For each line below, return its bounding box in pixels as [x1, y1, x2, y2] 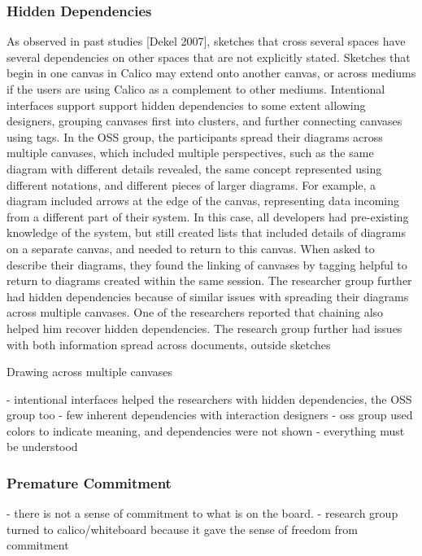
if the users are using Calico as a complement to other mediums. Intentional [7, 81, 385, 97]
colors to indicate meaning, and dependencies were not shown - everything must [7, 422, 405, 439]
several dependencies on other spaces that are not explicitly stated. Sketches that [7, 48, 411, 65]
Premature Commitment [7, 472, 172, 493]
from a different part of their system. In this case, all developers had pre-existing [7, 208, 409, 225]
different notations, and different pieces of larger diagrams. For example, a [7, 176, 376, 193]
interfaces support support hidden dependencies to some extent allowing [7, 96, 366, 113]
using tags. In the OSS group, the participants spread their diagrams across [7, 128, 383, 145]
